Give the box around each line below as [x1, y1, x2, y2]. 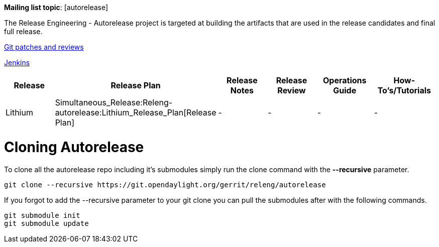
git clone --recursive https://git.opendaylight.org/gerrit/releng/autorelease [4, 180, 326, 189]
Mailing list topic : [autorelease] [4, 3, 108, 12]
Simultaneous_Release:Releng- [55, 97, 173, 107]
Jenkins [4, 58, 30, 67]
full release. [4, 27, 43, 36]
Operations [323, 75, 367, 85]
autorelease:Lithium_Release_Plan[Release [55, 107, 216, 117]
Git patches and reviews [4, 43, 84, 51]
